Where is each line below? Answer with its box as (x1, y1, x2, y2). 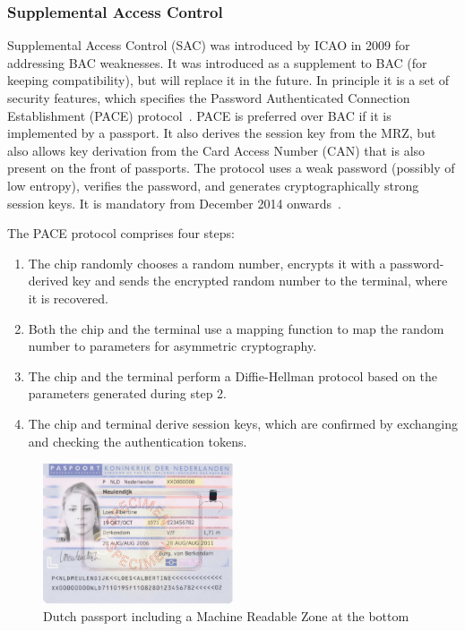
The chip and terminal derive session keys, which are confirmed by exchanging (28, 414, 458, 432)
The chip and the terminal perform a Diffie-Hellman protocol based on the (28, 366, 437, 385)
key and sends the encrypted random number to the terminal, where (72, 271, 448, 290)
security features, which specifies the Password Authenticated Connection (7, 89, 410, 107)
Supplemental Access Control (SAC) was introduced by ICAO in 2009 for (7, 36, 410, 55)
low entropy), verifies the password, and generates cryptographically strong (7, 175, 419, 194)
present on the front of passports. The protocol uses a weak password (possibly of (7, 158, 455, 177)
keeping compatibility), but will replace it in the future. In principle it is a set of (7, 71, 450, 90)
